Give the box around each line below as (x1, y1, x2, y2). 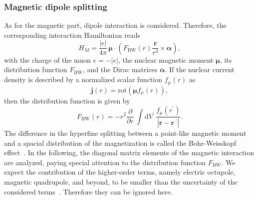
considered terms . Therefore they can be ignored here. (4, 186, 173, 197)
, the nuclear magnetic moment (118, 54, 214, 65)
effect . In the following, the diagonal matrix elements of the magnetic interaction (4, 147, 255, 158)
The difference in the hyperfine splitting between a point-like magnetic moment (4, 127, 247, 138)
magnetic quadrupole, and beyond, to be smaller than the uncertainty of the (4, 176, 238, 187)
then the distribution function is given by (4, 95, 130, 105)
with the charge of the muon (4, 54, 91, 65)
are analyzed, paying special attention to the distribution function (4, 157, 206, 167)
